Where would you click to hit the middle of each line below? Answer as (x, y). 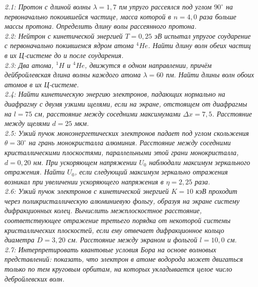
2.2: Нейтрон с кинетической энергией (64, 35)
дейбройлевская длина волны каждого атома (73, 75)
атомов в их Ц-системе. (42, 84)
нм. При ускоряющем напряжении (85, 162)
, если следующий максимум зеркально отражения (151, 172)
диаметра (20, 240)
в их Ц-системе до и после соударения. (64, 55)
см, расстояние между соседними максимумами (107, 113)
